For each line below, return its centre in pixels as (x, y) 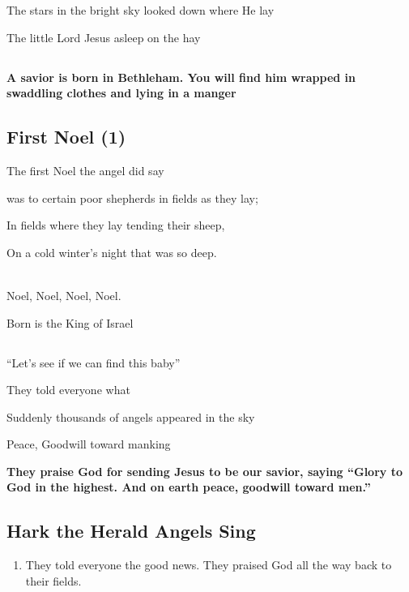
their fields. (53, 580)
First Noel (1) (66, 137)
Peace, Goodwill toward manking (89, 444)
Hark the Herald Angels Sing (131, 531)
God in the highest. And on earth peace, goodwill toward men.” (189, 487)
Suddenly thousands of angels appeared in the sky (131, 416)
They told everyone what (68, 390)
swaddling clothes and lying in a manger (121, 93)
